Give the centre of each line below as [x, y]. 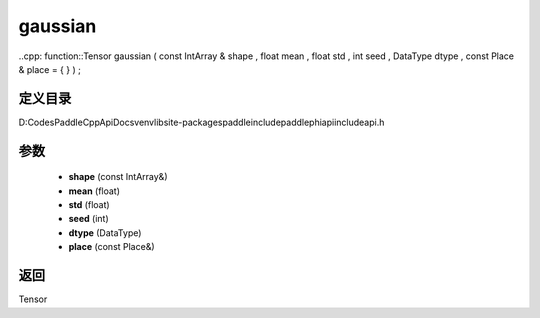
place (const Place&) [111, 247]
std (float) [89, 205]
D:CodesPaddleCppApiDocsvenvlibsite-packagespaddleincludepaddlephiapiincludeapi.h [201, 122]
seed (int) [88, 219]
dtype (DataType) [105, 232]
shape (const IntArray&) [118, 177]
